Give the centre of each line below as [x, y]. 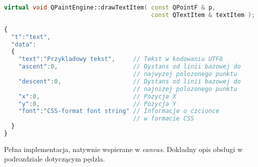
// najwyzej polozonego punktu [185, 74]
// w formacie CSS [164, 119]
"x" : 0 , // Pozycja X [97, 96]
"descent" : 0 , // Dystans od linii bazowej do [130, 81]
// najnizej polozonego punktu [185, 89]
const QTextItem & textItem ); [203, 15]
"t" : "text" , [31, 37]
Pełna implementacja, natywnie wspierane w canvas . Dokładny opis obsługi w [123, 149]
